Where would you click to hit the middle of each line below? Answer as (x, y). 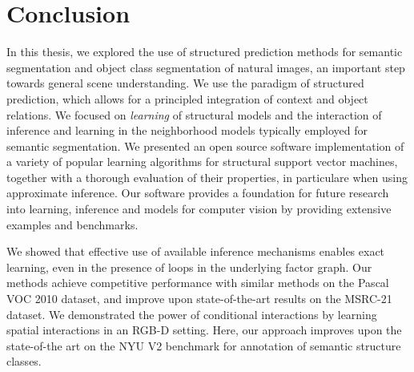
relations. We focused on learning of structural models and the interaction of (194, 114)
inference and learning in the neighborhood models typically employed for (187, 130)
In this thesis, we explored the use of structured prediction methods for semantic (205, 52)
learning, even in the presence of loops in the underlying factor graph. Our (189, 267)
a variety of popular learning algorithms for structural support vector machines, (202, 162)
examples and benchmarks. (72, 224)
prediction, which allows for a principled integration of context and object (187, 98)
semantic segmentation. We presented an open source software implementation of (205, 146)
